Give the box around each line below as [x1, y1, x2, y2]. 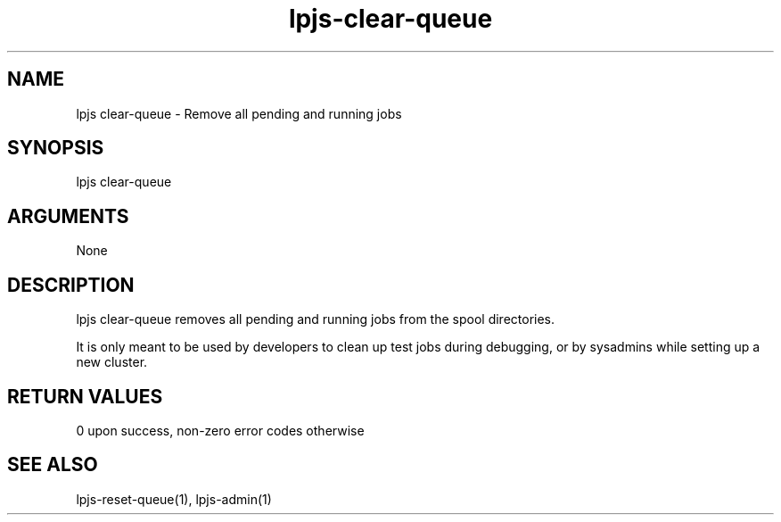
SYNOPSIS [7, 137, 104, 160]
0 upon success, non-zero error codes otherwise [76, 422, 365, 438]
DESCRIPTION [7, 273, 135, 296]
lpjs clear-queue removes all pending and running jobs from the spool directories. [76, 311, 555, 327]
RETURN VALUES [7, 385, 163, 408]
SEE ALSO [7, 453, 98, 476]
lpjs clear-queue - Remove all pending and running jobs [76, 105, 402, 121]
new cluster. [76, 354, 148, 370]
